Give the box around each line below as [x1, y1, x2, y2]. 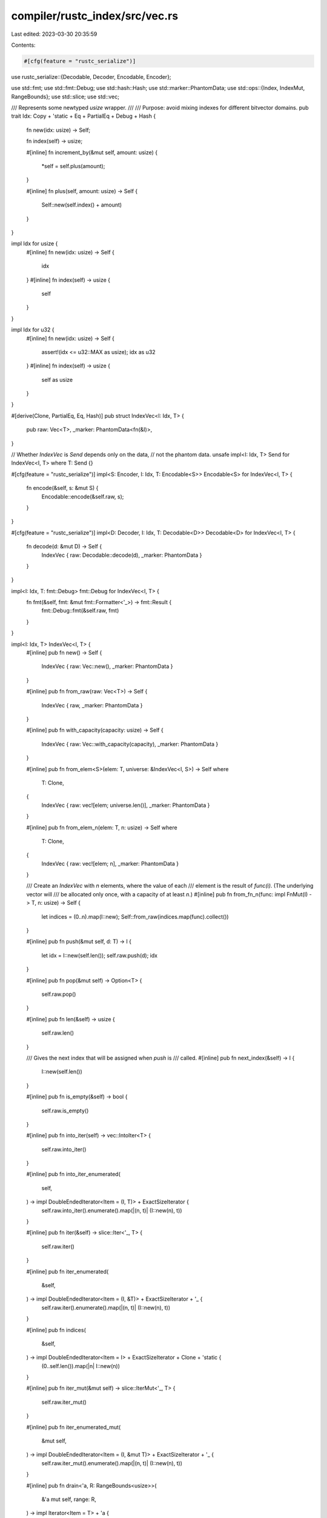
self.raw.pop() [41, 990, 76, 998]
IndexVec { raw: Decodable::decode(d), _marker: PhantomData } [41, 551, 202, 559]
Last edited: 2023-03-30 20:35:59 [11, 30, 97, 38]
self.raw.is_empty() [41, 1107, 89, 1114]
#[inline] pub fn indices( [26, 1326, 86, 1333]
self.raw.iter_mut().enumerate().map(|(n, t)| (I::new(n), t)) [41, 1459, 183, 1466]
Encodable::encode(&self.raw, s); [41, 492, 124, 500]
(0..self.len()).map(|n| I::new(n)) [41, 1362, 121, 1369]
